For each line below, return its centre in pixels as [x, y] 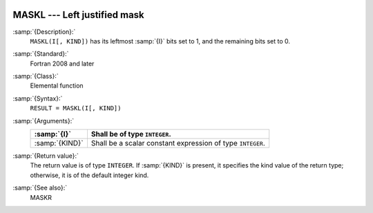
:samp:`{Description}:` [44, 32]
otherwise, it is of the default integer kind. [89, 175]
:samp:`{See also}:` [40, 188]
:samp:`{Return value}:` [46, 156]
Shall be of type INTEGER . [131, 134]
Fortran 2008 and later [62, 63]
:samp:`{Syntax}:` [38, 98]
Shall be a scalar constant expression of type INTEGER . [178, 143]
